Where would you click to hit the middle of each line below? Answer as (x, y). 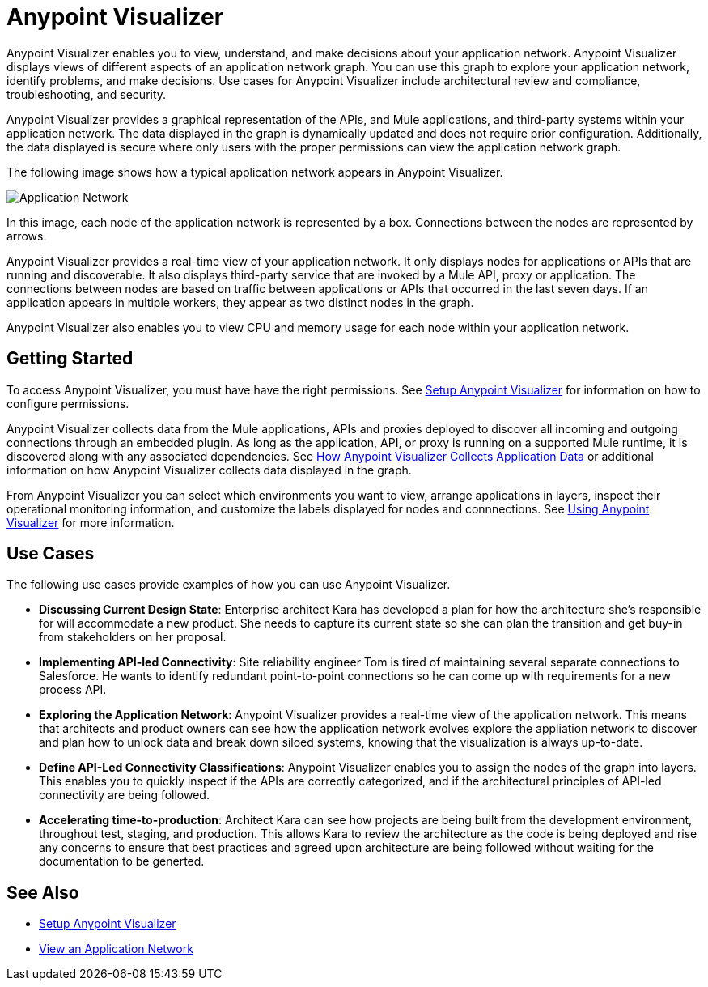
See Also (43, 892)
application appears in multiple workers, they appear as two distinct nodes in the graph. (240, 302)
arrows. (27, 236)
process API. (73, 690)
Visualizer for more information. (91, 522)
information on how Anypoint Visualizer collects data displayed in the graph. (209, 470)
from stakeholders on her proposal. (133, 637)
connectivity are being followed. (124, 795)
